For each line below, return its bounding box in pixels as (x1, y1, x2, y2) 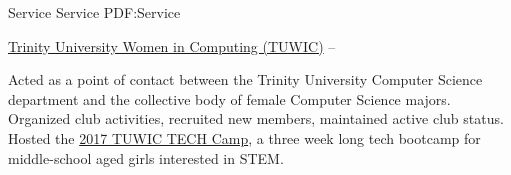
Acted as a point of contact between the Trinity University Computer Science (8, 69, 483, 90)
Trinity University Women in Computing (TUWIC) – (8, 35, 336, 56)
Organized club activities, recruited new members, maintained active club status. (8, 108, 504, 129)
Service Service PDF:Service (8, 2, 181, 22)
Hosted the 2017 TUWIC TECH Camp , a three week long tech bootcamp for (8, 127, 481, 148)
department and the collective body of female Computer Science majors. (8, 88, 451, 109)
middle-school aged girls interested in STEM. (8, 147, 284, 168)
